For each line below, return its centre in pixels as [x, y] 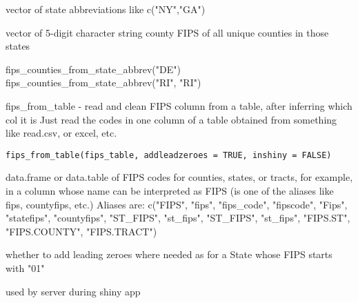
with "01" [25, 267]
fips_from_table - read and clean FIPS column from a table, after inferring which [179, 105]
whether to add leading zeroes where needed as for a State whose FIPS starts [169, 254]
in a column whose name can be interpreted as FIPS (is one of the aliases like [170, 190]
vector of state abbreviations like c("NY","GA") [106, 9]
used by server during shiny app [73, 291]
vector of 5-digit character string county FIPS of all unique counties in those [167, 32]
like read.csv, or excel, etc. [61, 133]
